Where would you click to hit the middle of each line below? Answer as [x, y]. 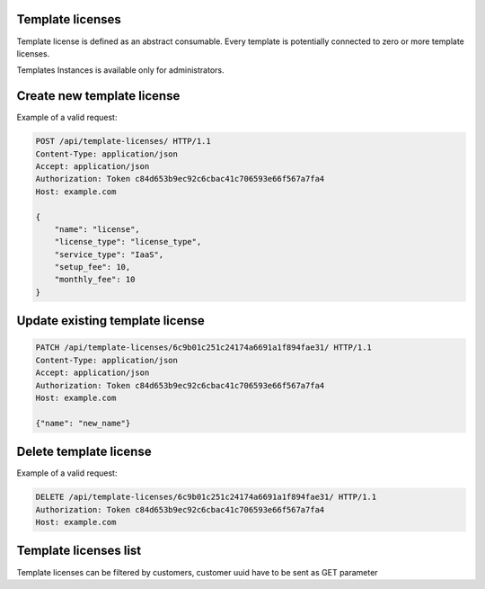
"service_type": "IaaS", [109, 254]
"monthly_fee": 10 [95, 280]
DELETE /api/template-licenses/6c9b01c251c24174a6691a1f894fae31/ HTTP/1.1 [206, 497]
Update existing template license [111, 321]
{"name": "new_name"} [83, 423]
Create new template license [98, 96]
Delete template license [84, 452]
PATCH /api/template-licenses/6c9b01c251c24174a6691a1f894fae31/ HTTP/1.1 [204, 348]
